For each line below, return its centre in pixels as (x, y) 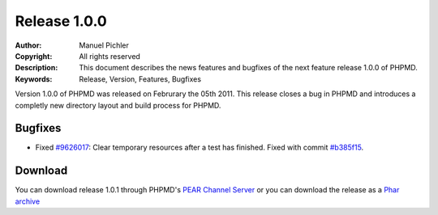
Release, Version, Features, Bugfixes (140, 79)
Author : (28, 45)
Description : (36, 68)
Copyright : (34, 56)
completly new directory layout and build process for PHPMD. (118, 105)
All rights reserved (110, 56)
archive (28, 201)
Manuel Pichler (104, 45)
